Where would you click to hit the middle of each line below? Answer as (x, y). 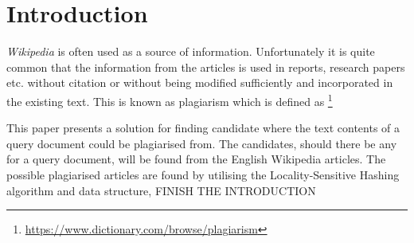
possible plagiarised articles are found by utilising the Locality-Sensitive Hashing (203, 174)
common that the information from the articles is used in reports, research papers (206, 67)
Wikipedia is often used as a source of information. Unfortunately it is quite (191, 51)
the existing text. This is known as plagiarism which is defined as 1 (170, 100)
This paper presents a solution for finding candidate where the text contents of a (203, 128)
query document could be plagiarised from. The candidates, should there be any (202, 143)
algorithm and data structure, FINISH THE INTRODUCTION (161, 190)
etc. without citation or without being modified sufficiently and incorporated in (200, 82)
